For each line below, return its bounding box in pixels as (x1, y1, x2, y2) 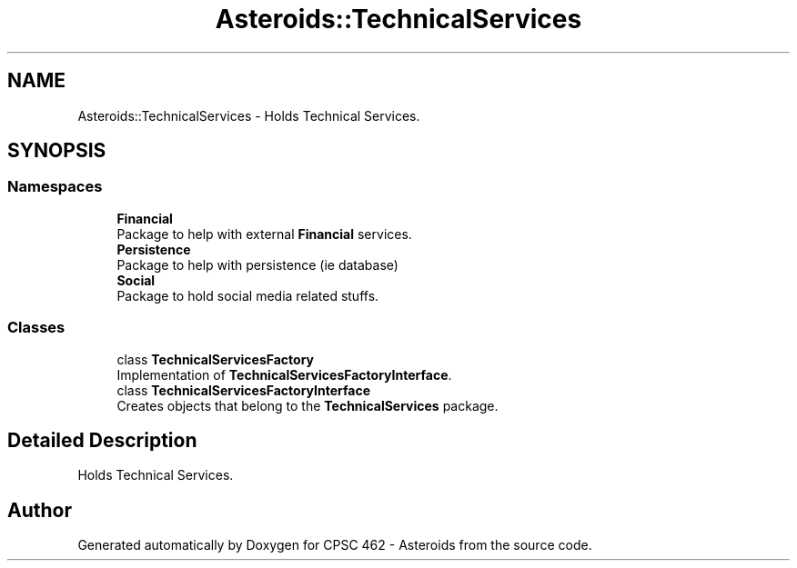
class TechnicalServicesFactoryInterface (116, 382, 371, 398)
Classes (7, 318, 66, 337)
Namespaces (7, 177, 103, 196)
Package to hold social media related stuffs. (116, 287, 379, 304)
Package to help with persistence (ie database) (116, 256, 398, 273)
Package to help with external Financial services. (116, 225, 412, 242)
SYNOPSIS (7, 139, 106, 163)
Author (7, 498, 72, 522)
